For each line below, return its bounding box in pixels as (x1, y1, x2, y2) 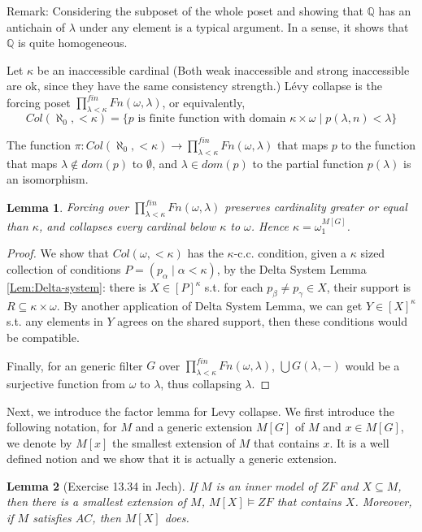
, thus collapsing (160, 374, 241, 391)
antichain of (7, 18, 65, 35)
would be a (345, 357, 400, 374)
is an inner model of (215, 477, 317, 494)
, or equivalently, (162, 93, 246, 110)
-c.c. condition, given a (233, 244, 347, 262)
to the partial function (252, 154, 364, 171)
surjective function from (7, 374, 126, 391)
